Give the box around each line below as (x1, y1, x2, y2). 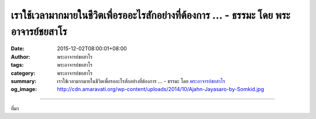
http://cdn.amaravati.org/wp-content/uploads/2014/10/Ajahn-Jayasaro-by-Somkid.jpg (57, 86, 265, 93)
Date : (11, 45, 25, 52)
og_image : (11, 86, 37, 93)
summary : (11, 77, 37, 84)
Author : (11, 53, 30, 60)
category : (11, 70, 36, 77)
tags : (11, 62, 24, 68)
